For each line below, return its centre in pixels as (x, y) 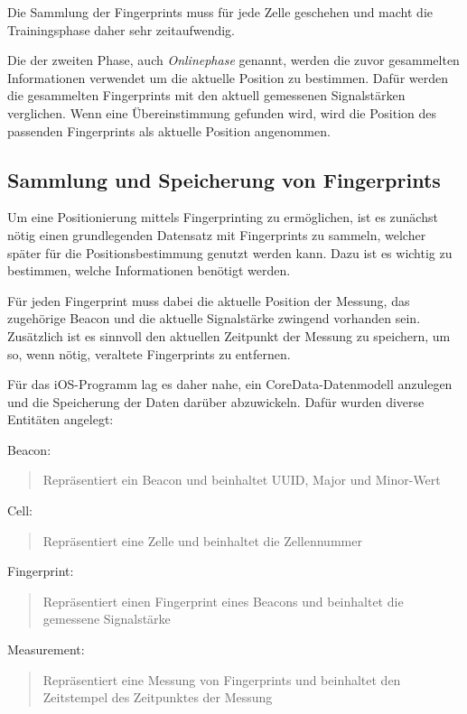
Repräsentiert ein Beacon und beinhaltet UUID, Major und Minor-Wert (242, 480)
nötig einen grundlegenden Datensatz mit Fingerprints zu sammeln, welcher (217, 234)
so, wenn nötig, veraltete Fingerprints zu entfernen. (149, 353)
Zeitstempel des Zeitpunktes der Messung (158, 697)
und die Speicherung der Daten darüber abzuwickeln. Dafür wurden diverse (216, 401)
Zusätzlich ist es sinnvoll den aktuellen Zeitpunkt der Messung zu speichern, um (229, 335)
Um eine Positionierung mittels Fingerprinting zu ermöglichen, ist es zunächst (223, 217)
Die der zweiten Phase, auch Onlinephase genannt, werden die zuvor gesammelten (233, 60)
